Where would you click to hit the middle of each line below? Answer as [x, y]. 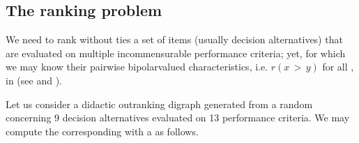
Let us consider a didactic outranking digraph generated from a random [159, 104]
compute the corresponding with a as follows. [102, 131]
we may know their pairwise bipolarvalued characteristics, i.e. [137, 67]
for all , [338, 67]
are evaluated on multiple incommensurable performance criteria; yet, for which [176, 53]
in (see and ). [34, 80]
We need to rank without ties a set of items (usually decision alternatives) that [174, 39]
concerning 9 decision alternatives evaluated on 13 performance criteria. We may [178, 118]
